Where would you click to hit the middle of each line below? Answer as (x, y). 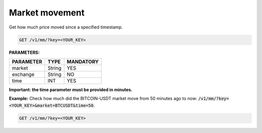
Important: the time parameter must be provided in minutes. (71, 89)
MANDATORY (83, 61)
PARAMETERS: (24, 52)
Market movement (47, 13)
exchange (23, 74)
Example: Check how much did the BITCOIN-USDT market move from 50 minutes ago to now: (103, 99)
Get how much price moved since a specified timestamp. (66, 27)
